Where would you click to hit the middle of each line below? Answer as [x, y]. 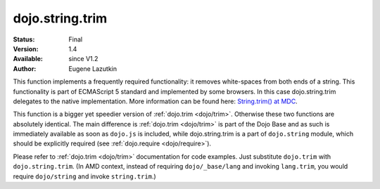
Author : [25, 69]
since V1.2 [83, 59]
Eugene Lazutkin [93, 69]
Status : [24, 39]
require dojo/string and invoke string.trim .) [84, 176]
